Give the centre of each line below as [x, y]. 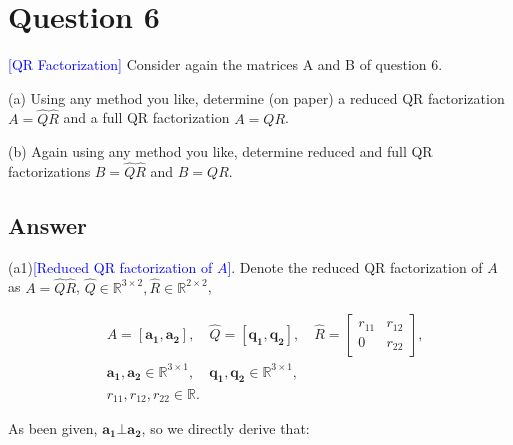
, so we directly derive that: [225, 427]
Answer [48, 224]
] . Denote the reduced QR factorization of [355, 266]
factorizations [49, 170]
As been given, [53, 427]
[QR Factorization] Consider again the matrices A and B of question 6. [225, 64]
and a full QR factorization [146, 117]
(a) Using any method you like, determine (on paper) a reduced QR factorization [256, 97]
